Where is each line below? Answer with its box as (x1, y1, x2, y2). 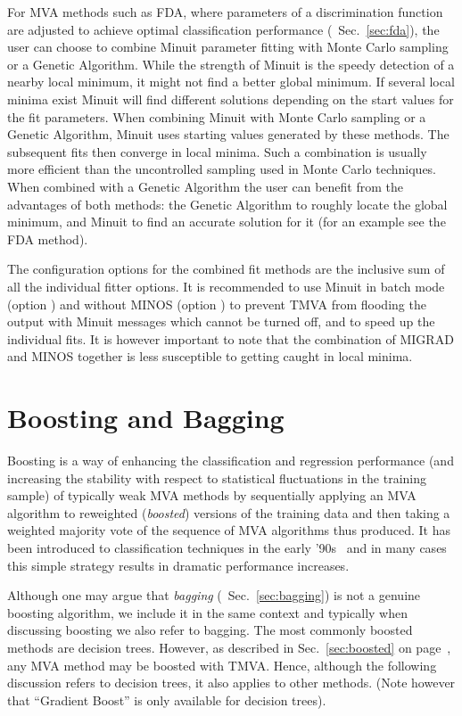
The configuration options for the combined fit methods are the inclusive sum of (7, 259, 445, 278)
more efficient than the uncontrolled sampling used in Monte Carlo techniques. (7, 160, 437, 178)
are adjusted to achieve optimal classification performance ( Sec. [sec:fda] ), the (7, 20, 440, 38)
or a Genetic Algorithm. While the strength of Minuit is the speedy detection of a (7, 54, 455, 73)
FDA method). (7, 229, 88, 248)
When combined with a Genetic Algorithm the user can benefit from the (7, 177, 404, 195)
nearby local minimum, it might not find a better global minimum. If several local (7, 72, 455, 91)
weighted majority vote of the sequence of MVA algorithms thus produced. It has (7, 521, 451, 539)
